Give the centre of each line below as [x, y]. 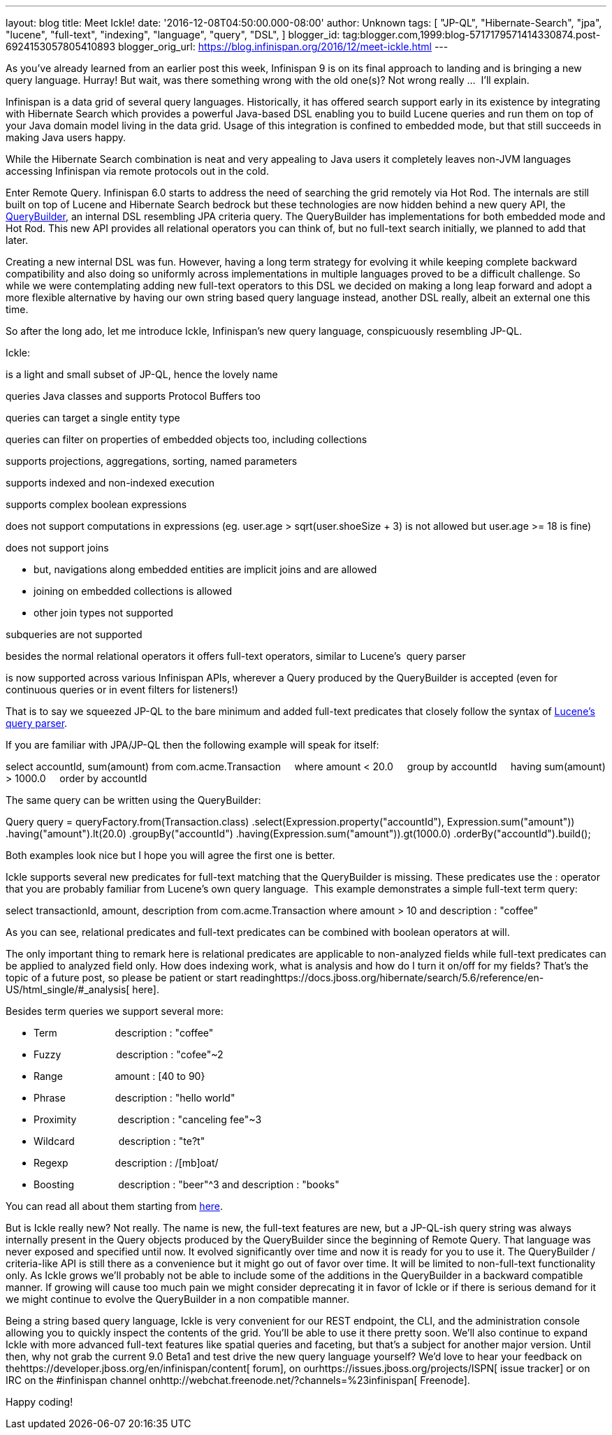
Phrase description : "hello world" [134, 1098]
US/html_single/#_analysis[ [68, 989]
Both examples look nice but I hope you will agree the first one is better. [170, 855]
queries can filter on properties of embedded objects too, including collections [187, 439]
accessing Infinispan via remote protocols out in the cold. [137, 171]
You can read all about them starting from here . [115, 1206]
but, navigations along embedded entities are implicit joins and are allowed [205, 569]
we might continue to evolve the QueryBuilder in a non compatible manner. [177, 1299]
